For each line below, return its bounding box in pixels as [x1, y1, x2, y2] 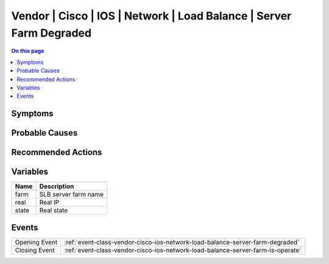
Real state [39, 206, 68, 215]
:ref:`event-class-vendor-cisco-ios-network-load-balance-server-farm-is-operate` [64, 246, 302, 254]
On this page [11, 47, 44, 55]
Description [39, 182, 74, 191]
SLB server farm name [39, 190, 104, 199]
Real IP [39, 198, 60, 207]
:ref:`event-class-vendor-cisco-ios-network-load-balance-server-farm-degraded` [64, 238, 300, 246]
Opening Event [15, 238, 58, 246]
